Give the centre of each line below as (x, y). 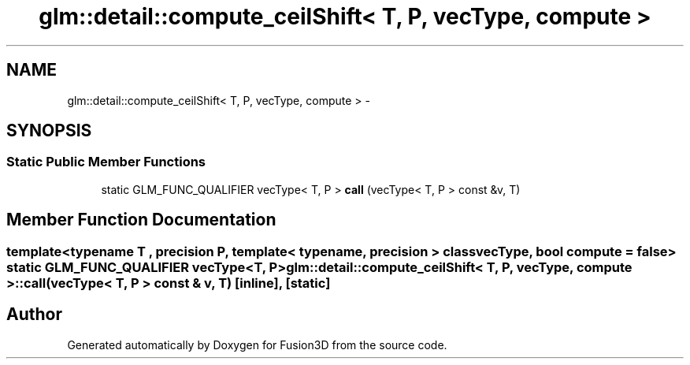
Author (34, 315)
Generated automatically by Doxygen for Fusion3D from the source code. (257, 345)
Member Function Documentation (141, 220)
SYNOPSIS (49, 131)
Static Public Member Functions (106, 162)
